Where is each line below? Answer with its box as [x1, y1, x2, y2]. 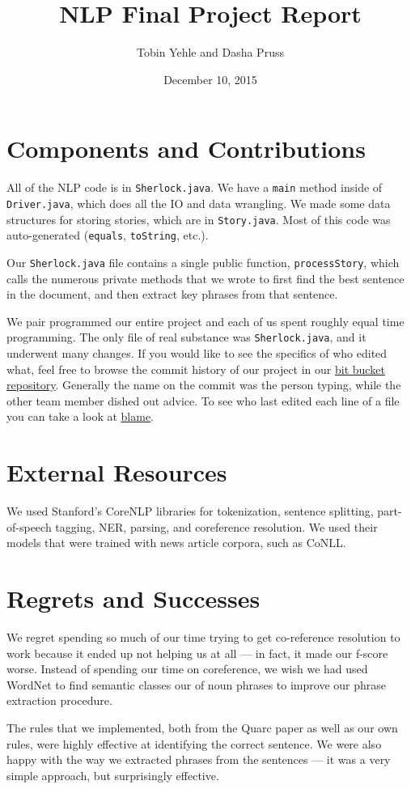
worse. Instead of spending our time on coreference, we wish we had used [6, 660, 368, 677]
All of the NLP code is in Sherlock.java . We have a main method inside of [6, 179, 383, 196]
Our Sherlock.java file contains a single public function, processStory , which [6, 253, 400, 270]
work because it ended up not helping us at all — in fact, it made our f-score [6, 644, 388, 661]
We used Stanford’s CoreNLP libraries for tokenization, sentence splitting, [6, 503, 374, 520]
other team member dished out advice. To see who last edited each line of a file [6, 392, 400, 409]
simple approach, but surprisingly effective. [6, 766, 219, 783]
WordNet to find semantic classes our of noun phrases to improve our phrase [6, 676, 386, 693]
